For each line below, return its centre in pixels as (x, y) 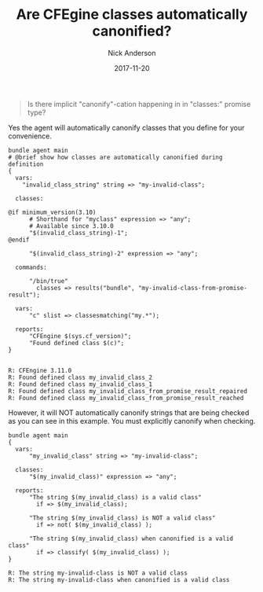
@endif (19, 240)
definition (26, 164)
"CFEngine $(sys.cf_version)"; (80, 336)
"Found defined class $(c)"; (77, 343)
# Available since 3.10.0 (71, 226)
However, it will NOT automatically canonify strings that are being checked (129, 412)
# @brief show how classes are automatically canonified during (115, 157)
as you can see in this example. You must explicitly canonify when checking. (132, 421)
